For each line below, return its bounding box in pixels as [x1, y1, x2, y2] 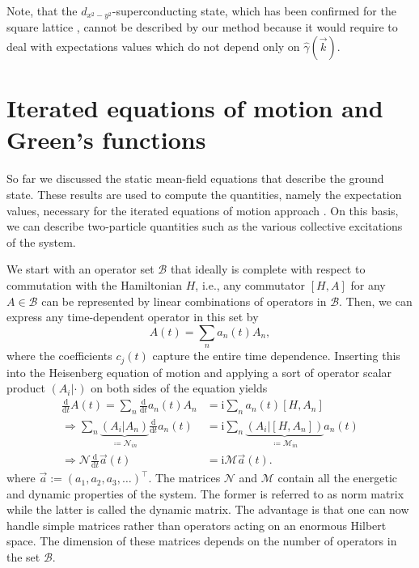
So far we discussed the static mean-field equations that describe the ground [6, 170, 384, 187]
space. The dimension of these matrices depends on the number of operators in [6, 532, 397, 549]
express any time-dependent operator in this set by [6, 308, 259, 325]
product [6, 379, 45, 396]
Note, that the [6, 2, 78, 19]
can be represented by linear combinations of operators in [41, 292, 327, 309]
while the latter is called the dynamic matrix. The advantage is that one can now [6, 501, 409, 518]
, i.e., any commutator [195, 276, 306, 293]
